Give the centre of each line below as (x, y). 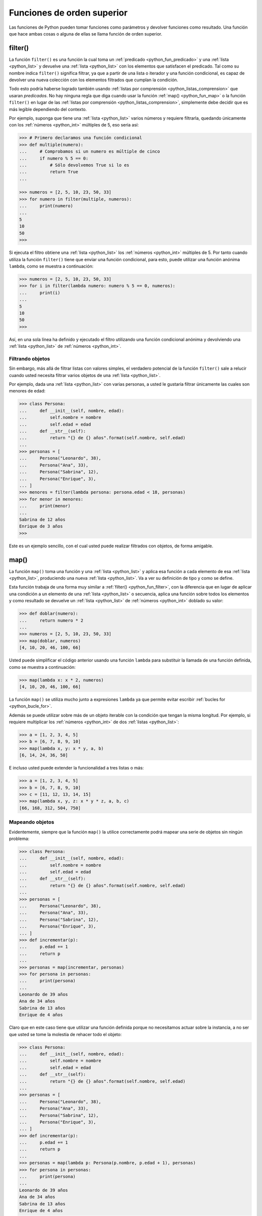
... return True (49, 172)
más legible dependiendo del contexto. (48, 109)
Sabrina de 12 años (42, 520)
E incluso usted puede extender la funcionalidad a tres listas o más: (76, 768)
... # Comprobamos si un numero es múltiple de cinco (90, 152)
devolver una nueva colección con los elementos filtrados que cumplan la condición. (94, 80)
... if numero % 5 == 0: (54, 158)
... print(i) (40, 293)
